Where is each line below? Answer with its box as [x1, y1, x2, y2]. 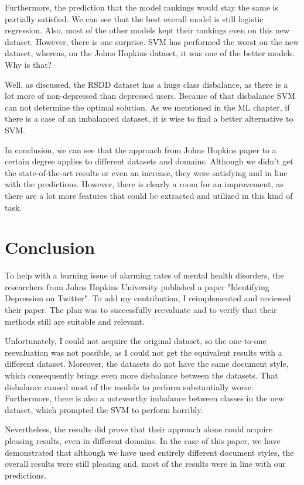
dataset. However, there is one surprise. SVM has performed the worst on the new [5, 35, 299, 47]
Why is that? [5, 58, 52, 70]
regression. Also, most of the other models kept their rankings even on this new [5, 24, 290, 36]
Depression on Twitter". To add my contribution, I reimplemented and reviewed [5, 292, 291, 304]
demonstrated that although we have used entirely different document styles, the [5, 446, 294, 458]
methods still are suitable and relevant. [5, 315, 145, 327]
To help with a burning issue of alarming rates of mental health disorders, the [5, 269, 284, 281]
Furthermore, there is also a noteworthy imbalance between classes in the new [5, 392, 285, 404]
